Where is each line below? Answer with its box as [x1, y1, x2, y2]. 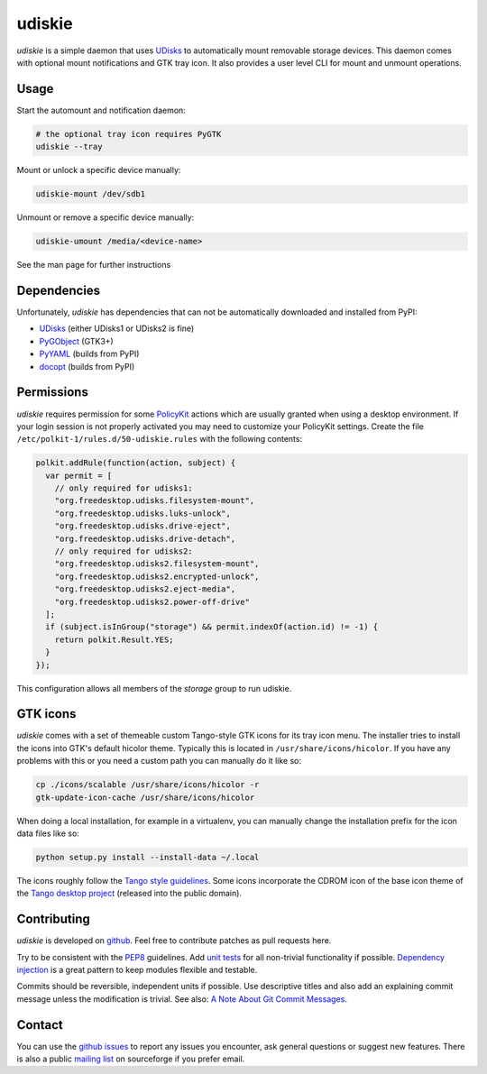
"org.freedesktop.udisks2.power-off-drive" [54, 596, 250, 607]
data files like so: [16, 828, 80, 839]
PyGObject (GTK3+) [39, 335, 115, 346]
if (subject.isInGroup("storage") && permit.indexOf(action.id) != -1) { [45, 622, 379, 632]
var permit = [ [45, 470, 113, 481]
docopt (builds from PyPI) [39, 361, 135, 372]
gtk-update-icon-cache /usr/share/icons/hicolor [35, 792, 255, 803]
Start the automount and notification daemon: [16, 105, 187, 115]
